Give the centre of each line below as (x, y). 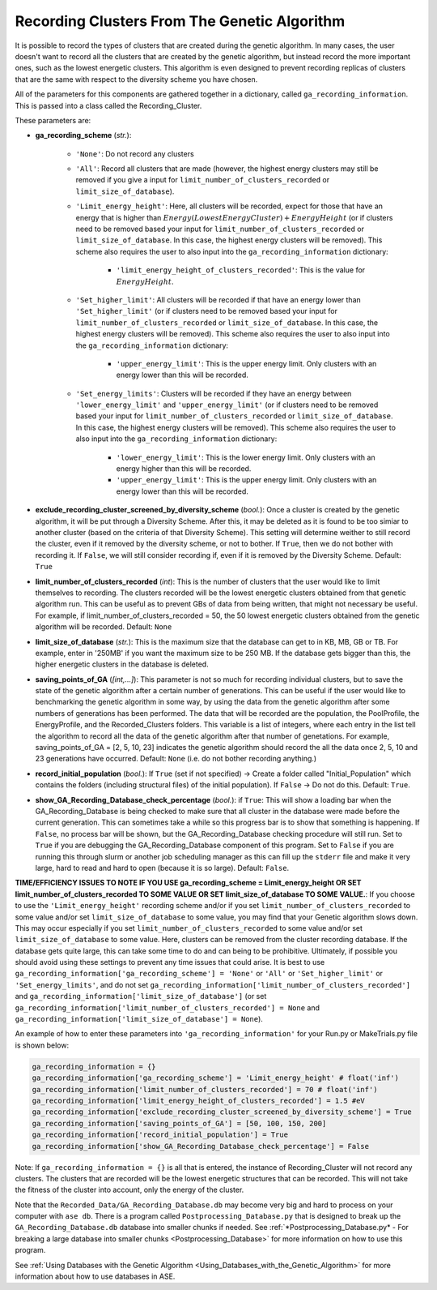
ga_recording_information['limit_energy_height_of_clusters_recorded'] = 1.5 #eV (199, 1100)
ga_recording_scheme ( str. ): (83, 135)
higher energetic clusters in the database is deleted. (122, 664)
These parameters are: (53, 120)
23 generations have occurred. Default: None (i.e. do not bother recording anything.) (176, 759)
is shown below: (42, 1045)
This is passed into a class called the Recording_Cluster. (108, 105)
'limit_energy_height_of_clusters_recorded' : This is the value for (241, 270)
